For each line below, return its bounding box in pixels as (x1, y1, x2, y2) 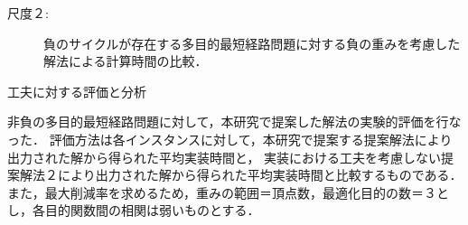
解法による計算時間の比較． (43, 52, 208, 70)
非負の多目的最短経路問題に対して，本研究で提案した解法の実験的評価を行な (7, 112, 462, 131)
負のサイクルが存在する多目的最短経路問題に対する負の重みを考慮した (43, 33, 461, 52)
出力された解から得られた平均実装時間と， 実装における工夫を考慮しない (7, 147, 442, 166)
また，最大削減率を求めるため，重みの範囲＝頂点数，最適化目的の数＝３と (7, 183, 450, 202)
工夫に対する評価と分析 (7, 81, 146, 100)
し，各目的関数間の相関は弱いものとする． (7, 201, 260, 220)
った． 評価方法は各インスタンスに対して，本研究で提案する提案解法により (7, 129, 453, 148)
